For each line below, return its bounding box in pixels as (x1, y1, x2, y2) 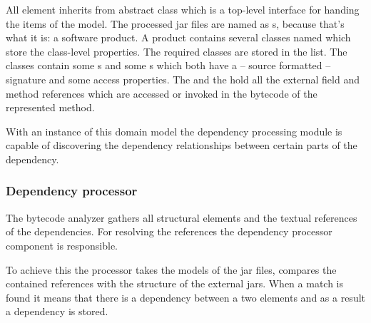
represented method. (6, 100, 95, 115)
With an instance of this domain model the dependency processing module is (6, 123, 342, 138)
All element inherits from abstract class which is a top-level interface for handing (6, 2, 360, 16)
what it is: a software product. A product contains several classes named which (6, 30, 351, 45)
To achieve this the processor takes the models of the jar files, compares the (6, 262, 337, 277)
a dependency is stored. (6, 304, 108, 319)
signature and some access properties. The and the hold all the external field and (6, 71, 360, 86)
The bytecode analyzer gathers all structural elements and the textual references (6, 210, 357, 225)
